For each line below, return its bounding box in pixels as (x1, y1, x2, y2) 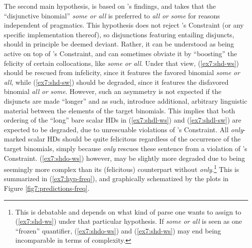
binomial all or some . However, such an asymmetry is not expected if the (4, 86, 221, 96)
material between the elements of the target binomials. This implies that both (4, 105, 236, 115)
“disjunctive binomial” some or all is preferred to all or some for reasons (4, 10, 220, 20)
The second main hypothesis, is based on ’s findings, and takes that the (4, 1, 216, 11)
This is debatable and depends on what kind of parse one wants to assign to (15, 206, 241, 217)
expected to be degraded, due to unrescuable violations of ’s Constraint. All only (4, 124, 243, 134)
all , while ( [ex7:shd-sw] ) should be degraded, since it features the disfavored (4, 77, 229, 87)
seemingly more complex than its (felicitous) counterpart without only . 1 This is (4, 163, 239, 174)
